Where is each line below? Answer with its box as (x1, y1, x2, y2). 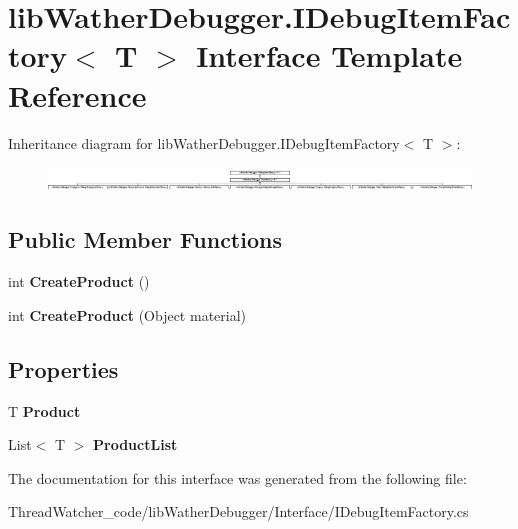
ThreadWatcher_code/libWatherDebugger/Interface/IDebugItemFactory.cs (8, 501, 469, 522)
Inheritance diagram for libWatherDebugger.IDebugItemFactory (8, 132, 400, 153)
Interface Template (196, 35, 463, 76)
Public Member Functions (8, 224, 282, 255)
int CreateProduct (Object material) (8, 304, 247, 325)
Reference (8, 74, 147, 115)
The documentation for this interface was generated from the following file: (8, 467, 467, 488)
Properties (8, 353, 119, 384)
